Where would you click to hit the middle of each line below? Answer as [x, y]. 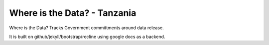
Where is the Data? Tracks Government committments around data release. [86, 28]
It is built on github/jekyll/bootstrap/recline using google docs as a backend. [87, 37]
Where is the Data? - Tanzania [73, 13]
